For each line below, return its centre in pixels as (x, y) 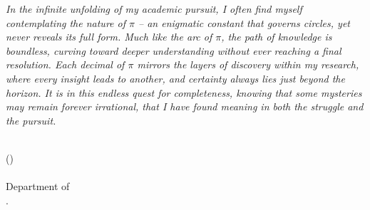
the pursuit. (31, 120)
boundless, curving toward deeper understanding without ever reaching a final (174, 50)
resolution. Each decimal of (65, 64)
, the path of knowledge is (277, 37)
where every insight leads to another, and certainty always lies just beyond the (175, 78)
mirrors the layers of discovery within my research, (248, 64)
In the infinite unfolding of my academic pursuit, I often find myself (154, 9)
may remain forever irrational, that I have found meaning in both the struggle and (185, 106)
